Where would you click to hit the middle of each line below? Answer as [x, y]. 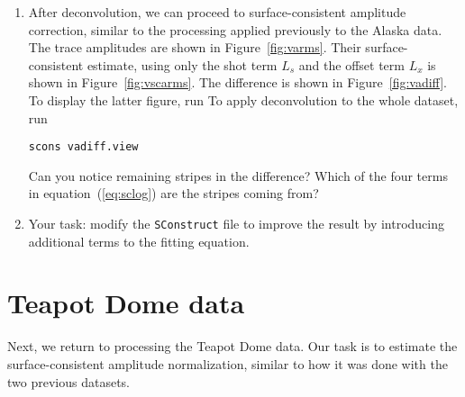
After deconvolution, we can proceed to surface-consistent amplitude [217, 12]
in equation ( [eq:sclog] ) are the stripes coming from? [173, 193]
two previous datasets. [68, 381]
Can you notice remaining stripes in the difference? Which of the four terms [238, 175]
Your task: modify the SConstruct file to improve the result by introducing [237, 223]
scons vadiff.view [83, 147]
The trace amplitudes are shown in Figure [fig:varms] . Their [195, 47]
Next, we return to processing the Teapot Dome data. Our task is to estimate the [232, 346]
